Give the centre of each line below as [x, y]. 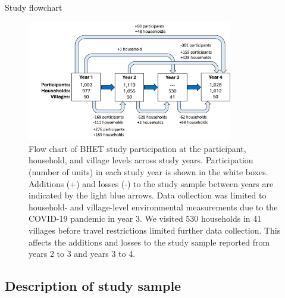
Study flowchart [34, 7]
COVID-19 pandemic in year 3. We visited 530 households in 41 [145, 218]
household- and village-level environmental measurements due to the [153, 207]
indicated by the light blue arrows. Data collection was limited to [148, 195]
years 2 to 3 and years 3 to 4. [82, 254]
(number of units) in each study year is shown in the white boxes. [148, 171]
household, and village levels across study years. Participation [141, 160]
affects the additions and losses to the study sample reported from [149, 242]
